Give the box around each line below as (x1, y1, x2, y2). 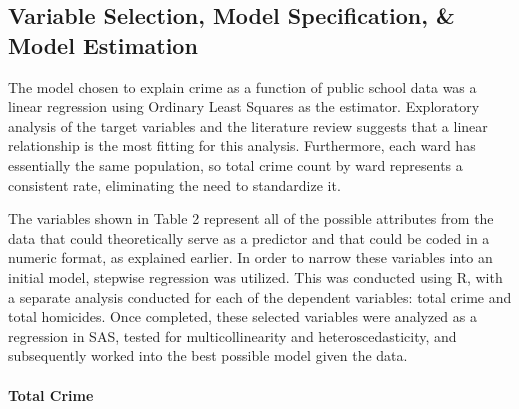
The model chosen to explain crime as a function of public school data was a (8, 76, 477, 97)
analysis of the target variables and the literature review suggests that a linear (8, 115, 488, 136)
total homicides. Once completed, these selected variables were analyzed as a (8, 306, 477, 327)
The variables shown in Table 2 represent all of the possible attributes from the (8, 208, 494, 229)
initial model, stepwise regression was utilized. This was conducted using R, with (8, 266, 503, 287)
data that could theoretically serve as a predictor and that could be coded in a (8, 227, 490, 248)
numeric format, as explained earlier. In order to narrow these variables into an (8, 247, 493, 268)
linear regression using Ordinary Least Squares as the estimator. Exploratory (8, 96, 480, 117)
